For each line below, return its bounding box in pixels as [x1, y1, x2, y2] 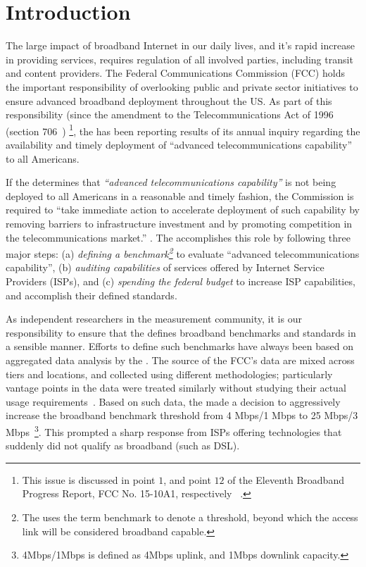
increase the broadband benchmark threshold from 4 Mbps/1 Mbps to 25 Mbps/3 [6, 408, 358, 423]
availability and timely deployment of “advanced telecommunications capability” [6, 137, 353, 151]
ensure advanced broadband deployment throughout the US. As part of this [6, 93, 332, 108]
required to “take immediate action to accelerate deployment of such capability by [6, 202, 360, 217]
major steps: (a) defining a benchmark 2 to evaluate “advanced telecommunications [6, 244, 360, 261]
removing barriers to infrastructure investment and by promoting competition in [6, 216, 353, 230]
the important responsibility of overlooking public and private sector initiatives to [6, 79, 358, 94]
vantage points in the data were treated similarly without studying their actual [6, 380, 346, 395]
